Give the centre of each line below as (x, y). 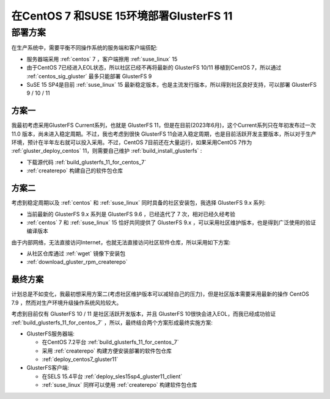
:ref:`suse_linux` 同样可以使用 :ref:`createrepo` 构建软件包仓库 (119, 385)
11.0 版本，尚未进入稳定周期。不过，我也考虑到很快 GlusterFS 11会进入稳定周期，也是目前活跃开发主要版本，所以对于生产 (164, 134)
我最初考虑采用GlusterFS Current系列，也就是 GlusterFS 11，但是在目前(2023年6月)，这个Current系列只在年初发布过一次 (163, 125)
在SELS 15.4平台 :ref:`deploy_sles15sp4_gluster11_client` (112, 376)
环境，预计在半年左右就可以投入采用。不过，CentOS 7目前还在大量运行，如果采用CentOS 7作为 (132, 142)
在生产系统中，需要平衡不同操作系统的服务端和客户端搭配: (85, 48)
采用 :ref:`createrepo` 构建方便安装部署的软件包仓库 (107, 351)
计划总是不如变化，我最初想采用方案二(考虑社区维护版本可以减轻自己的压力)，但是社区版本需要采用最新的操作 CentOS (160, 294)
